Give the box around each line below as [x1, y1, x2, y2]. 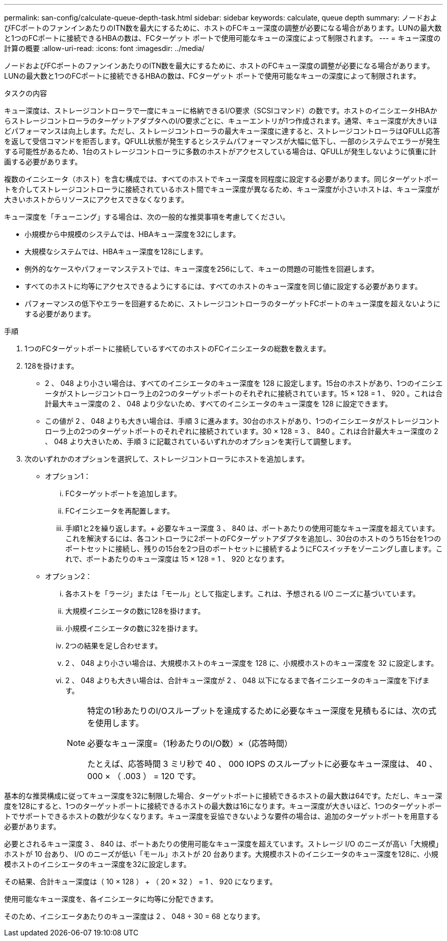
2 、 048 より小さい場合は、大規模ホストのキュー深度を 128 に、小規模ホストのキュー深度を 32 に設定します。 [65, 659, 438, 667]
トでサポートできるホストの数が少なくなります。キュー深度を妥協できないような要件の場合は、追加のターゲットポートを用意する [4, 812, 439, 821]
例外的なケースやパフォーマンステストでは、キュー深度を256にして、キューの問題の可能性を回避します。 [24, 264, 379, 273]
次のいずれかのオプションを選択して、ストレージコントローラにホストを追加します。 [24, 454, 309, 463]
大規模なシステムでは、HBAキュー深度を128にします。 [24, 247, 208, 256]
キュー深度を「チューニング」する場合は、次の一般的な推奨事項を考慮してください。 [4, 212, 290, 221]
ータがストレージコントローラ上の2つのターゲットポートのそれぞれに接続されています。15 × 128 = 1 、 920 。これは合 [45, 389, 443, 398]
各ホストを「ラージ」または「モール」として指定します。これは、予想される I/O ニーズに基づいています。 [65, 589, 420, 598]
